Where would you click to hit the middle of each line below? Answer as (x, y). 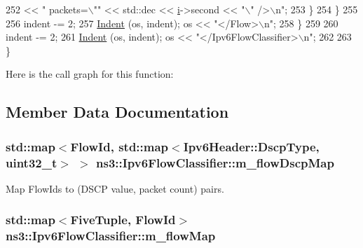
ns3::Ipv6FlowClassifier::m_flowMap (111, 236)
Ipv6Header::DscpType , (251, 146)
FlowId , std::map (119, 146)
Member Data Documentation (117, 112)
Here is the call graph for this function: (90, 74)
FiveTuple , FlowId (123, 220)
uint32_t (32, 162)
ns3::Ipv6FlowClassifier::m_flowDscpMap (215, 162)
